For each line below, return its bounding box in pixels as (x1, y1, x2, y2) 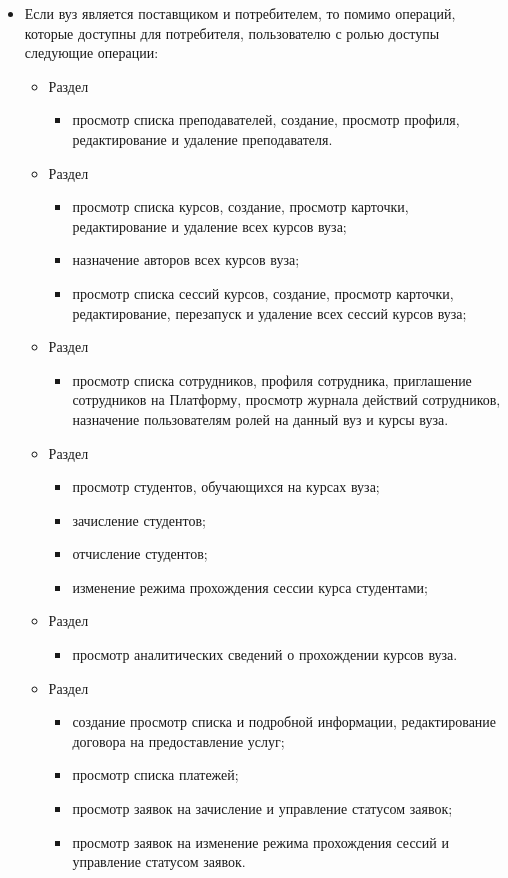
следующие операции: (24, 42, 159, 63)
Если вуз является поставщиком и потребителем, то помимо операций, (24, 3, 456, 23)
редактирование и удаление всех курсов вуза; (72, 215, 347, 236)
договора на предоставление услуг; (72, 730, 285, 751)
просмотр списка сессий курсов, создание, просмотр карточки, (72, 282, 454, 303)
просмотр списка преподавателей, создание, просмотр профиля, (72, 109, 460, 130)
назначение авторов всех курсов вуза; (72, 249, 300, 270)
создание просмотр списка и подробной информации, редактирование (72, 711, 497, 732)
